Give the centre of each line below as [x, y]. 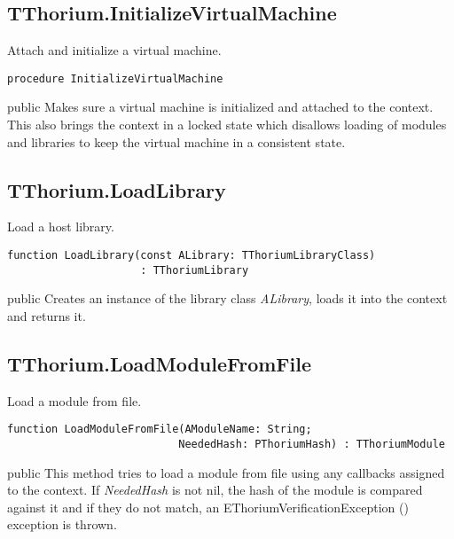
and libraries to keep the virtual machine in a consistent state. [176, 141]
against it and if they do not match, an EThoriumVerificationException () [208, 507]
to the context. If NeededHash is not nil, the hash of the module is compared [215, 490]
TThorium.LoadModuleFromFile [160, 363]
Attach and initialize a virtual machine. [114, 50]
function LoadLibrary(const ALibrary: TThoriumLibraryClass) [192, 256]
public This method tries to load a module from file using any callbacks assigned [226, 472]
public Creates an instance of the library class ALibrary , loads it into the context [227, 298]
